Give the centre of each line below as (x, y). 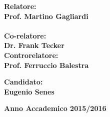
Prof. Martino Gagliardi (46, 16)
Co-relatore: (25, 35)
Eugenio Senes (29, 91)
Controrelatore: (31, 55)
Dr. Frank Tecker (34, 45)
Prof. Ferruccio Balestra (46, 65)
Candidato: (23, 82)
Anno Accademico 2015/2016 (55, 108)
